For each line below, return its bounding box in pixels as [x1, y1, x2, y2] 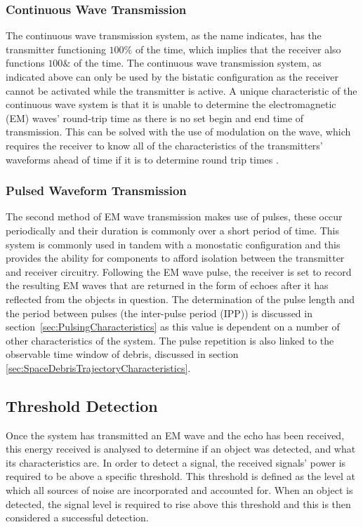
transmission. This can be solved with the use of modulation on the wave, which [6, 124, 351, 139]
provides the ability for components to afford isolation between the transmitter [6, 251, 345, 265]
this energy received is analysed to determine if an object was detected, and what [6, 441, 356, 456]
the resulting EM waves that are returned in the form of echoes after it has [6, 278, 329, 293]
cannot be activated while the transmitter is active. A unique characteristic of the [6, 83, 357, 98]
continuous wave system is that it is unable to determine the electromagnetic [6, 97, 336, 112]
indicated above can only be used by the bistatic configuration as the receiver [6, 69, 339, 84]
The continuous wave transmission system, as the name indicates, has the [6, 28, 322, 43]
